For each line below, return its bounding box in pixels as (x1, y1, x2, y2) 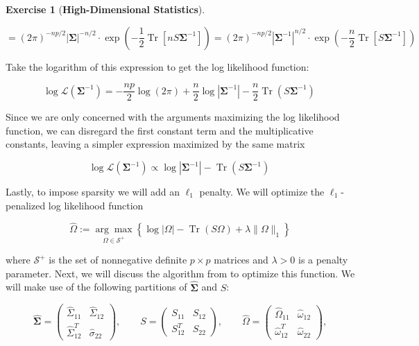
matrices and (214, 252, 268, 267)
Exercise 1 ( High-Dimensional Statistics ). (6, 2, 205, 16)
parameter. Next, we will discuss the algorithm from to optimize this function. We (6, 266, 355, 280)
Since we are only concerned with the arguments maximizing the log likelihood (6, 110, 340, 124)
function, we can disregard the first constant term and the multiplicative (6, 123, 314, 137)
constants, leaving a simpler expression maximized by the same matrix (6, 137, 305, 151)
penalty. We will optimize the (199, 184, 325, 199)
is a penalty (298, 252, 348, 267)
